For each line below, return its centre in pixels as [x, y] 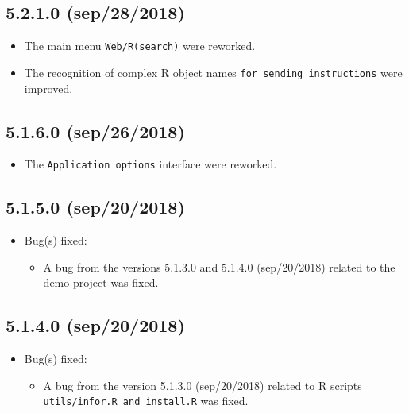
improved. [48, 88]
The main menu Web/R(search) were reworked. [140, 46]
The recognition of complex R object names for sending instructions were [213, 72]
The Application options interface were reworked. [150, 164]
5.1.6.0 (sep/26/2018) [95, 131]
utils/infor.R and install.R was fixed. [146, 401]
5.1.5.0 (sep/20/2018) [95, 207]
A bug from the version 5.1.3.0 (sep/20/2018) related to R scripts [203, 385]
